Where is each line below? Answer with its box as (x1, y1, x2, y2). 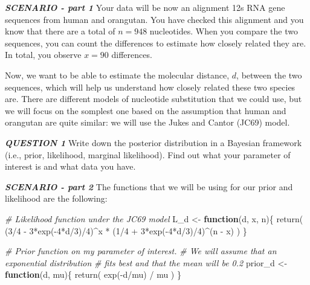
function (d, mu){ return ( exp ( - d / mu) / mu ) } (5, 268, 181, 281)
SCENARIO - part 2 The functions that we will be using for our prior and (5, 180, 293, 193)
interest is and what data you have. (5, 160, 136, 173)
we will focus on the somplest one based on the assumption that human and (5, 104, 286, 117)
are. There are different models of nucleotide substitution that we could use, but (5, 92, 302, 105)
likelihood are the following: (5, 192, 108, 205)
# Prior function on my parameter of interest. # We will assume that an (5, 245, 277, 257)
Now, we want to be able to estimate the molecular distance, (5, 68, 230, 81)
